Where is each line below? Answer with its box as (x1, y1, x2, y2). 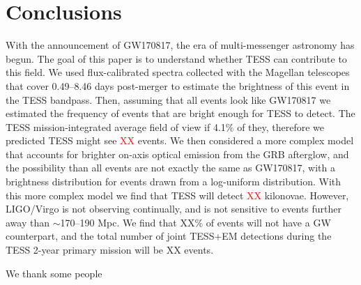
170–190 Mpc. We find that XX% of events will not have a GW (60, 215, 331, 229)
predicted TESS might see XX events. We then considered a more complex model (6, 133, 354, 148)
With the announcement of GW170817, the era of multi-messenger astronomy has (6, 38, 355, 52)
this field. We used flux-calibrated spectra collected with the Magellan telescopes (6, 65, 350, 79)
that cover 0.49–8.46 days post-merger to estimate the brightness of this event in (6, 78, 350, 93)
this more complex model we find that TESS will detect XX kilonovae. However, (6, 187, 349, 202)
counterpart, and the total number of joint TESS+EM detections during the (6, 229, 332, 243)
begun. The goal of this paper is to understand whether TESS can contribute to (6, 51, 347, 66)
